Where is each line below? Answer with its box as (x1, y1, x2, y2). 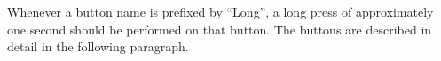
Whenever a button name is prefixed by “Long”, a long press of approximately (7, 3, 434, 20)
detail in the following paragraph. (7, 37, 189, 56)
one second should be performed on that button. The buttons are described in (7, 19, 432, 38)
